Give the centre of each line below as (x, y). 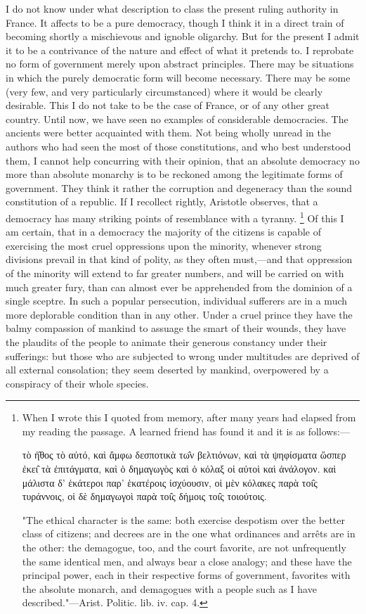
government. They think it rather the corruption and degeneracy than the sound (179, 187)
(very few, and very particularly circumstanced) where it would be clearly (164, 91)
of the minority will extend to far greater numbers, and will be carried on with (175, 273)
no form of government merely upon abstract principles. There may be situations (180, 64)
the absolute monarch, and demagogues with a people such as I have (169, 588)
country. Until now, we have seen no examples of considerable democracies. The (177, 119)
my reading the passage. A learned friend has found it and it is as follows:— (186, 431)
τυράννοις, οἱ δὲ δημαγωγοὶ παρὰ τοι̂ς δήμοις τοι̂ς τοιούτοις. (144, 496)
